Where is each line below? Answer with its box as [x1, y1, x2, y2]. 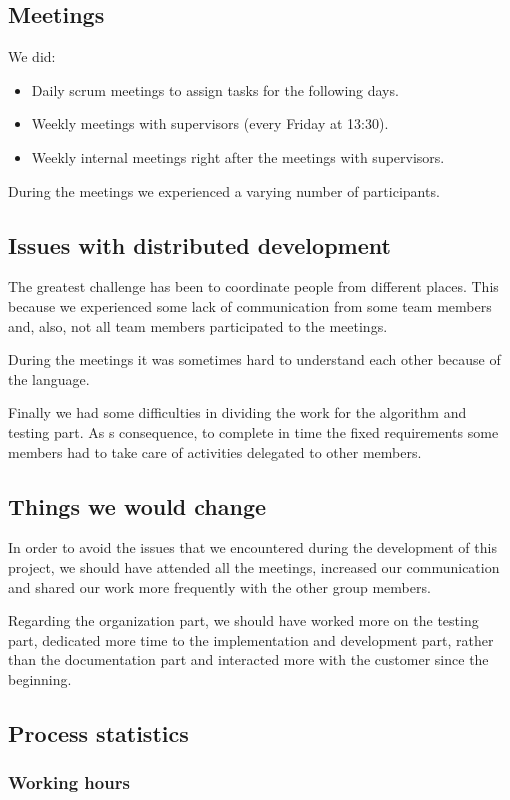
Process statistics [8, 717, 189, 748]
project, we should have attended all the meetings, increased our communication [8, 556, 500, 577]
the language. [8, 368, 90, 389]
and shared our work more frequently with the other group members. [8, 576, 431, 597]
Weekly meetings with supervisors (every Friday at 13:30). [31, 113, 389, 134]
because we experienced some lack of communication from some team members [8, 295, 492, 316]
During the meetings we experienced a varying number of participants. [8, 180, 440, 201]
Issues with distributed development [8, 229, 391, 260]
